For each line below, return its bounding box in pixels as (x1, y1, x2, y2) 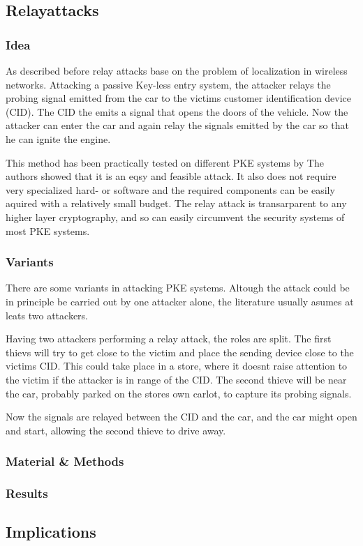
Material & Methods (6, 453, 124, 470)
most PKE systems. (6, 223, 90, 238)
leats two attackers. (6, 308, 88, 322)
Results (6, 485, 48, 502)
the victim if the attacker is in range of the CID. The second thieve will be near (6, 372, 347, 386)
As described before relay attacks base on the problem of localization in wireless (6, 63, 348, 77)
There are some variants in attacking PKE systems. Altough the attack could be (6, 280, 350, 295)
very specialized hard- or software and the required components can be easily (6, 182, 335, 197)
